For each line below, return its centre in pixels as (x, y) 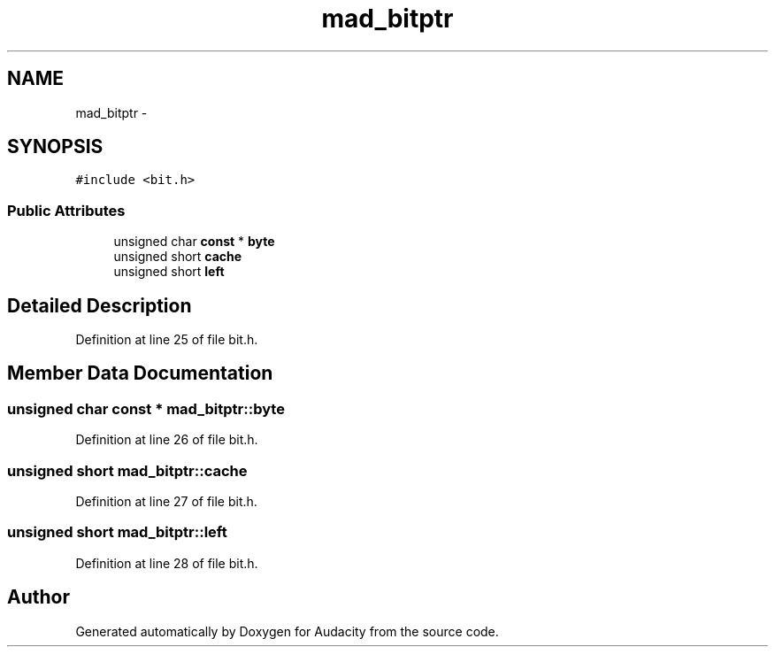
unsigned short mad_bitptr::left (117, 532)
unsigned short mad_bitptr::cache (127, 470)
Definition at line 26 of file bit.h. (167, 440)
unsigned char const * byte (194, 242)
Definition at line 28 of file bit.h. (167, 563)
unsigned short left (169, 272)
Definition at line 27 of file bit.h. (166, 501)
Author (38, 597)
